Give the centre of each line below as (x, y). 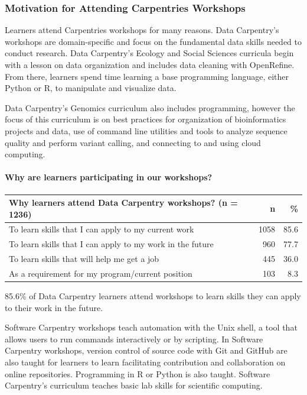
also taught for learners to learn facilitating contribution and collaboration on (145, 362)
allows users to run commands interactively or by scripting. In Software (134, 339)
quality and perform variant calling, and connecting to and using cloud (133, 142)
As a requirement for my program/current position (101, 273)
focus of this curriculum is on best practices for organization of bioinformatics (146, 119)
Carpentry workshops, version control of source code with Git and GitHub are (146, 350)
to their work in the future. (54, 307)
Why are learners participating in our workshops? (109, 177)
